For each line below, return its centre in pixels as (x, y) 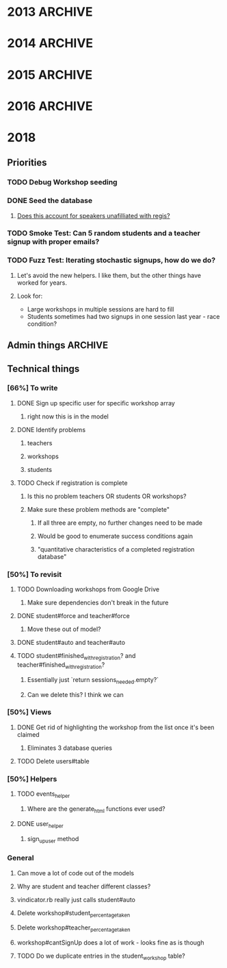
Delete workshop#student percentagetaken (74, 913)
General (21, 858)
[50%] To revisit (35, 574)
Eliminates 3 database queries (70, 748)
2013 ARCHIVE (50, 12)
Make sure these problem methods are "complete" (98, 509)
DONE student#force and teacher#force (73, 616)
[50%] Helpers (32, 779)
